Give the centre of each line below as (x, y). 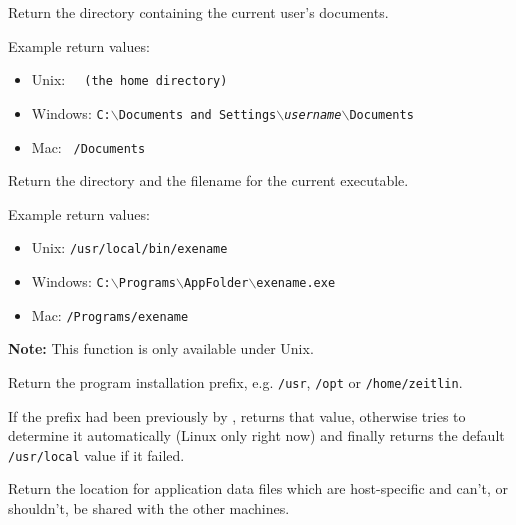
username (313, 114)
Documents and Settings (197, 114)
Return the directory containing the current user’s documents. (198, 12)
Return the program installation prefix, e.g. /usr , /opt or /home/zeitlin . (235, 381)
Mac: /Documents (88, 146)
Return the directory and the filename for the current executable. (208, 180)
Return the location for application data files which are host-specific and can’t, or (258, 488)
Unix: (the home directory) (129, 79)
